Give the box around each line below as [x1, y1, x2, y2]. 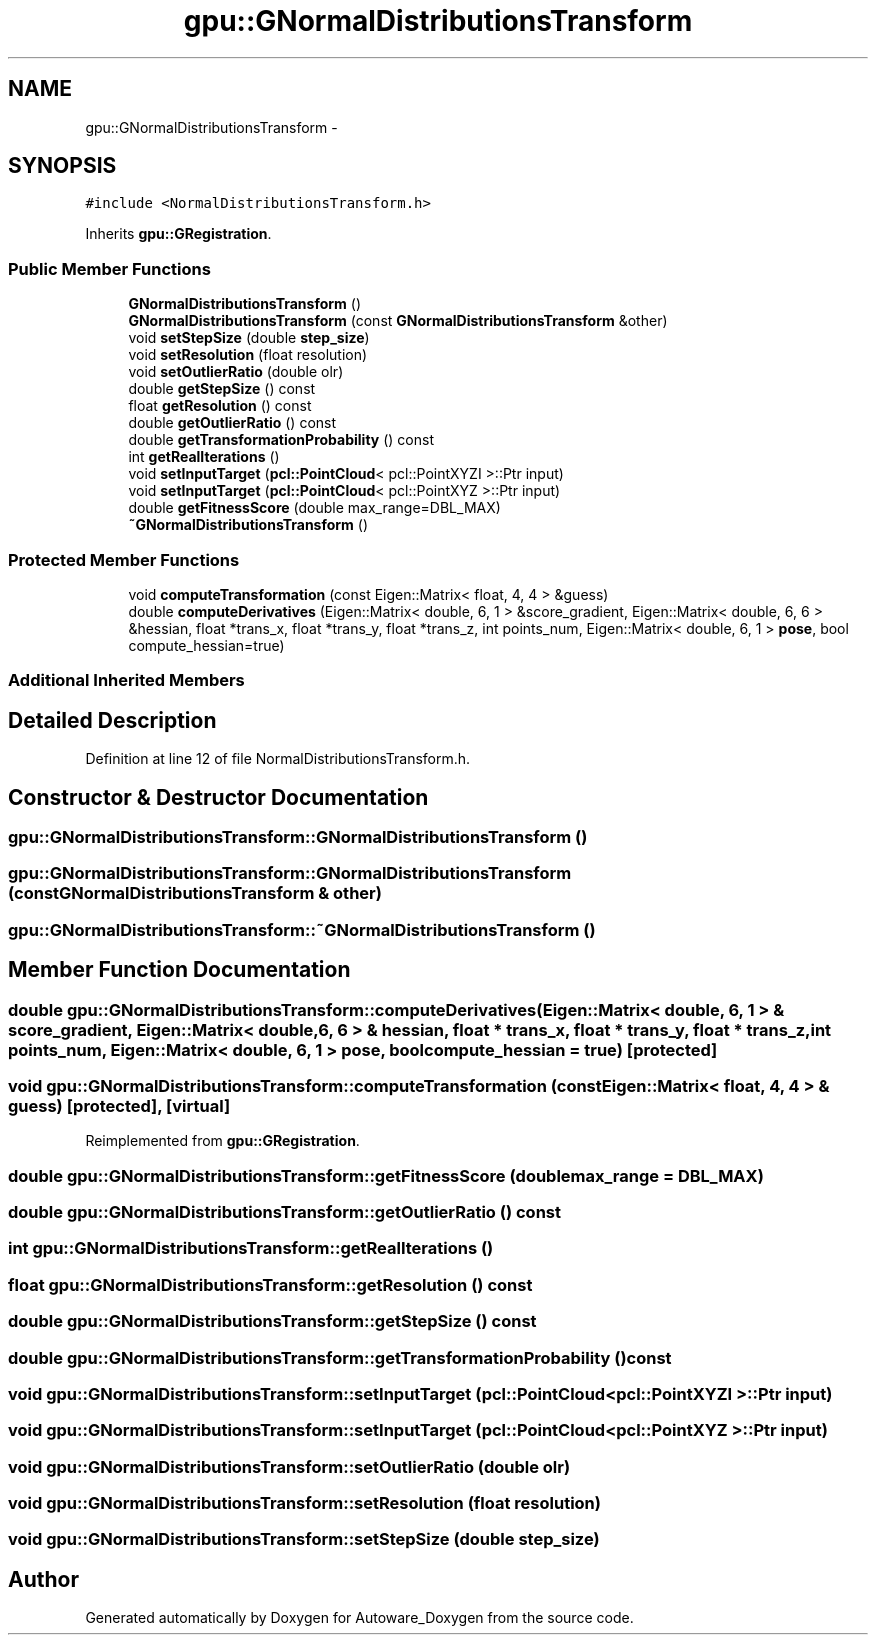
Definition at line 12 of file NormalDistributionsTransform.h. [85, 750, 471, 768]
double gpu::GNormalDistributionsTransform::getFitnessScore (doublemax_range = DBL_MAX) [8, 1165, 764, 1186]
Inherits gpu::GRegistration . [85, 225, 272, 243]
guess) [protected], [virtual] [8, 1095, 231, 1116]
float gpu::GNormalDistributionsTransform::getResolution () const [8, 1274, 533, 1295]
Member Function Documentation [8, 957, 351, 983]
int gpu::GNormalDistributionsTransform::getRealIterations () [8, 1238, 494, 1259]
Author [8, 1566, 79, 1592]
